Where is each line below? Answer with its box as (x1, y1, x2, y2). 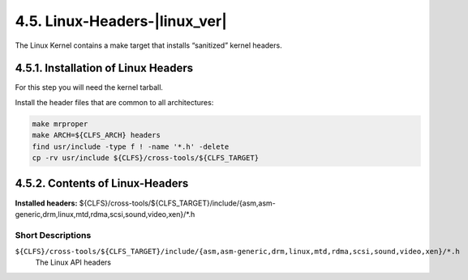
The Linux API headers (35, 257, 111, 267)
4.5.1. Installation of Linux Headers (15, 62, 194, 75)
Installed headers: (15, 198, 78, 208)
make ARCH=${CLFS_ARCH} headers (32, 130, 161, 140)
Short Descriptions (15, 229, 92, 240)
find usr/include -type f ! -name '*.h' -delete (32, 142, 230, 151)
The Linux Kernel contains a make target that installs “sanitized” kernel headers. (15, 40, 283, 50)
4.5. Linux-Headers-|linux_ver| (15, 12, 227, 30)
